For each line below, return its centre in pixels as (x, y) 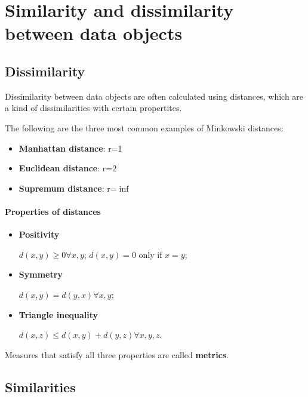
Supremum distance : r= (68, 188)
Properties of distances (53, 211)
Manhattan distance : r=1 (70, 148)
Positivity (39, 234)
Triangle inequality (58, 314)
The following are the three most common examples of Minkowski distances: (144, 127)
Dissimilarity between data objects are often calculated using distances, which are (154, 96)
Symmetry (41, 274)
